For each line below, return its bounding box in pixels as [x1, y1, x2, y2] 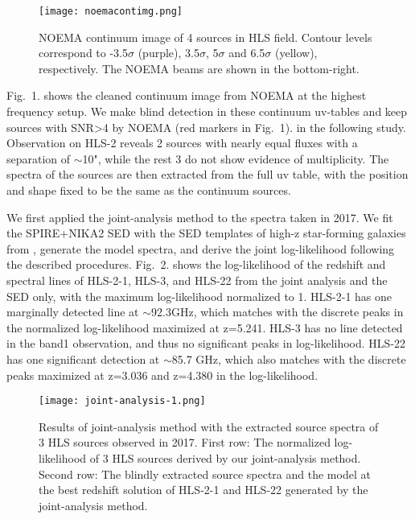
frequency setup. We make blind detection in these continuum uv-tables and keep [6, 103, 408, 120]
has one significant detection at [6, 350, 160, 367]
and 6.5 [228, 44, 265, 61]
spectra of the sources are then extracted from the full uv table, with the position [6, 166, 409, 183]
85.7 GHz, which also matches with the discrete [171, 350, 406, 367]
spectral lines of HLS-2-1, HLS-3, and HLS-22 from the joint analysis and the [6, 271, 388, 288]
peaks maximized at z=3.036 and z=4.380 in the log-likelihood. [6, 366, 318, 383]
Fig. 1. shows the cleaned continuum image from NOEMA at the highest [6, 87, 367, 104]
